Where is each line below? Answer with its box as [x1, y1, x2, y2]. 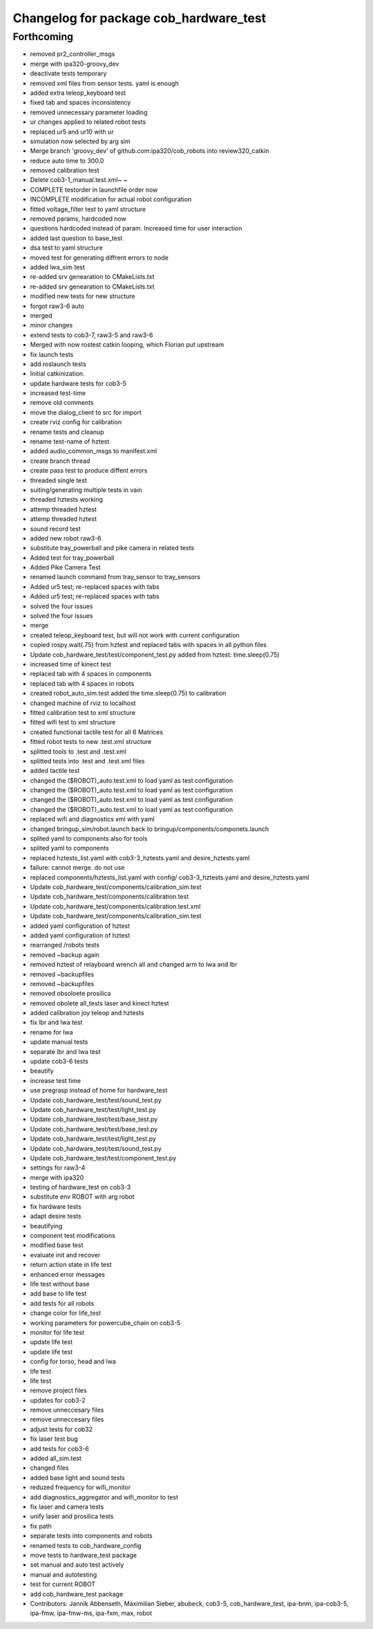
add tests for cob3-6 [30, 1444, 89, 1453]
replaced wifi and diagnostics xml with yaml [30, 815, 155, 823]
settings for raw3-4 [30, 1163, 86, 1172]
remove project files [30, 1386, 87, 1394]
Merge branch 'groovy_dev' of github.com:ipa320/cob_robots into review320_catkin [30, 147, 269, 155]
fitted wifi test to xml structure [30, 718, 116, 727]
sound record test [30, 525, 81, 533]
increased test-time [30, 389, 86, 397]
